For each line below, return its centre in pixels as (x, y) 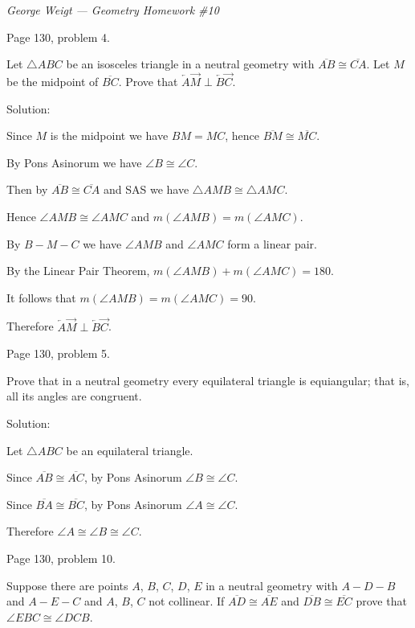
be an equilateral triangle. (130, 450)
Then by (27, 189)
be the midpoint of (53, 81)
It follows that (41, 297)
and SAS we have (146, 189)
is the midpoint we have (109, 135)
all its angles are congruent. (74, 396)
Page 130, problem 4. (58, 37)
